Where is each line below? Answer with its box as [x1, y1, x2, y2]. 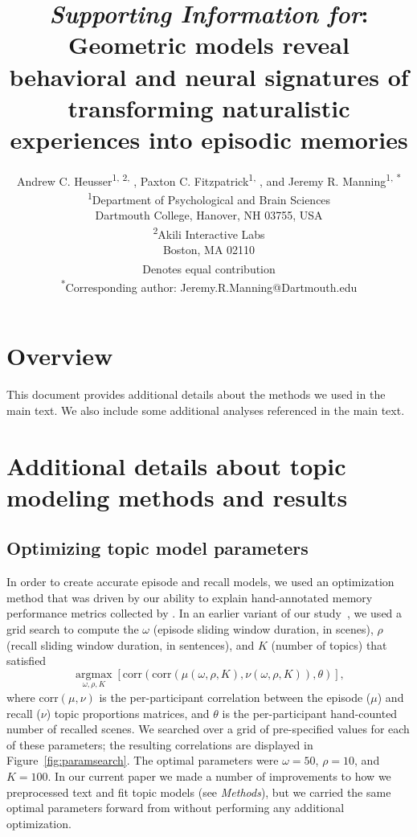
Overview [6, 339, 113, 372]
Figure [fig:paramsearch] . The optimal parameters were [6, 752, 279, 769]
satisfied [6, 652, 47, 669]
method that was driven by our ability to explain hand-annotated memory [6, 589, 373, 605]
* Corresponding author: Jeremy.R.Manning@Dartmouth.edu [60, 277, 358, 295]
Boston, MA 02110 [162, 241, 256, 258]
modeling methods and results [6, 480, 348, 513]
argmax [76, 668, 112, 680]
